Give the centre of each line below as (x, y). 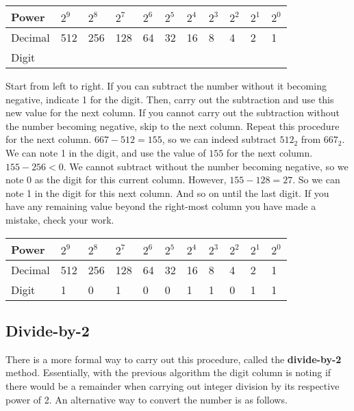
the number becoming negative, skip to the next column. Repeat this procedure (173, 125)
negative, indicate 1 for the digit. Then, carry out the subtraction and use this (170, 99)
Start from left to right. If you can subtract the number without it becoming (166, 85)
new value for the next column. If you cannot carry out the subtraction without (173, 112)
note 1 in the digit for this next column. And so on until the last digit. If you (167, 193)
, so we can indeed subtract (219, 139)
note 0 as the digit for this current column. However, (116, 180)
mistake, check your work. (60, 219)
